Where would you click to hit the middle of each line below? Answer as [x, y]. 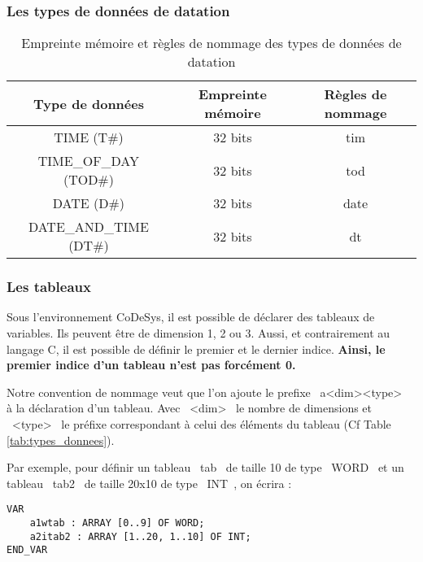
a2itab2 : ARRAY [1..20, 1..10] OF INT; [140, 536]
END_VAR [27, 550]
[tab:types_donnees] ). [61, 440]
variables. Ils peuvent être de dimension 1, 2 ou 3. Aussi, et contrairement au [198, 333]
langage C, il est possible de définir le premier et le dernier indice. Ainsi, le [196, 349]
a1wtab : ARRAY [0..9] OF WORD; [117, 523]
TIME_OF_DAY [89, 161]
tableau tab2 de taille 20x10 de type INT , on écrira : [149, 483]
